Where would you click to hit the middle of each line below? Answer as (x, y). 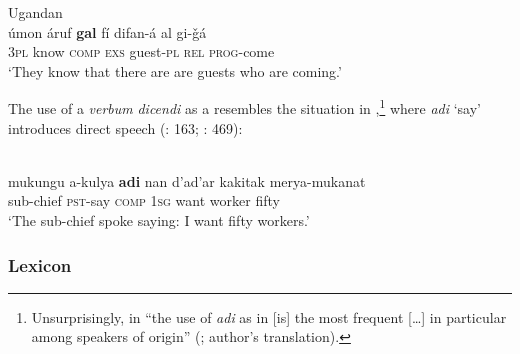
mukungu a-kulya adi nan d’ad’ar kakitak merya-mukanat (187, 180)
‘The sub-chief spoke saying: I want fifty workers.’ (159, 220)
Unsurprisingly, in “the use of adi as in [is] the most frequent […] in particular (269, 316)
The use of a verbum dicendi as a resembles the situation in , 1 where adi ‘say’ (244, 107)
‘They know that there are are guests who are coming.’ (175, 70)
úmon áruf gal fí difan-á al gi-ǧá (107, 31)
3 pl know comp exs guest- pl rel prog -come (141, 51)
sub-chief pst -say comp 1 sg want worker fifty (144, 200)
